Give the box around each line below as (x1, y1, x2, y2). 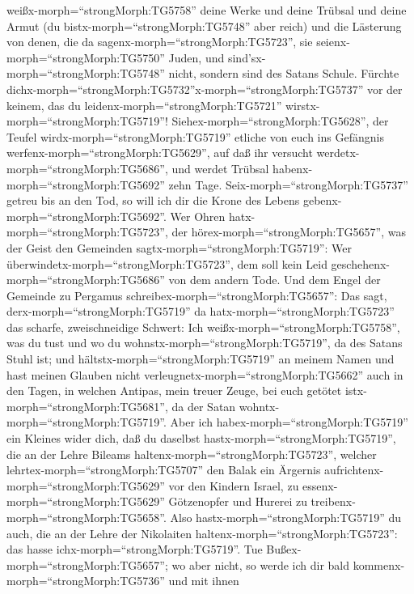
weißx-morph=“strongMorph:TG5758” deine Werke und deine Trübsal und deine (6, 2, 407, 18)
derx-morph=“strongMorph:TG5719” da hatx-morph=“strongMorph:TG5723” (6, 303, 395, 320)
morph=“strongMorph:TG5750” (6, 49, 165, 66)
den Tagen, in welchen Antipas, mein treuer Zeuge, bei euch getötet (6, 382, 342, 399)
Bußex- (266, 541, 302, 558)
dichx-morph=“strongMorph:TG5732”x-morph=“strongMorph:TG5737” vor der (6, 80, 403, 97)
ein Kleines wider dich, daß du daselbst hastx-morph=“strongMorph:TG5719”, (6, 430, 396, 447)
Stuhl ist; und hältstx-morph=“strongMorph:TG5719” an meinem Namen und (6, 350, 395, 367)
